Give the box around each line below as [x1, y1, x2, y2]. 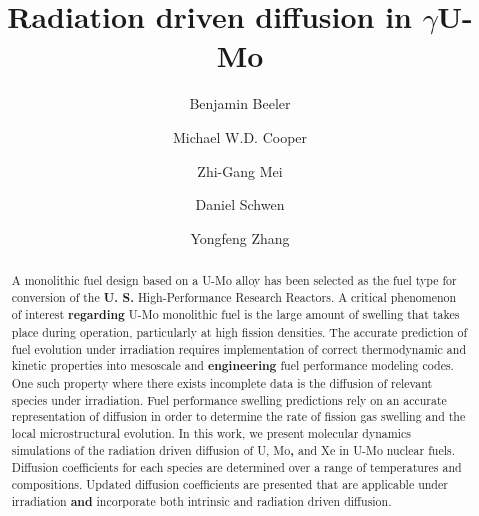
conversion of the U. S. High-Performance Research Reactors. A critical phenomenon [11, 288, 457, 306]
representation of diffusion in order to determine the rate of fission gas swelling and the [11, 408, 466, 425]
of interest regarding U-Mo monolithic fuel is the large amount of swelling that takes [11, 306, 460, 324]
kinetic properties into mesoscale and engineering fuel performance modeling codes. [11, 357, 454, 375]
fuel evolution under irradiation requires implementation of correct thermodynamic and [11, 340, 467, 357]
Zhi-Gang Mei [197, 160, 283, 181]
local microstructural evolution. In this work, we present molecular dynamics [11, 424, 411, 441]
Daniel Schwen [195, 194, 285, 215]
